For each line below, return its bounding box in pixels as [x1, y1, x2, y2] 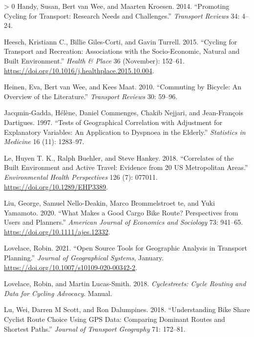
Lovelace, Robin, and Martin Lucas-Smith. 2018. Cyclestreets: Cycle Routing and [4, 278, 246, 289]
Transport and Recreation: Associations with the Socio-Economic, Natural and [4, 46, 240, 56]
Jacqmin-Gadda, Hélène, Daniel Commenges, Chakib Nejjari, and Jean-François [4, 107, 243, 118]
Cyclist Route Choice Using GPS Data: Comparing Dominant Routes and [4, 314, 225, 324]
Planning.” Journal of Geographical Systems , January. [4, 253, 164, 263]
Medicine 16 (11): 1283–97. [4, 136, 85, 147]
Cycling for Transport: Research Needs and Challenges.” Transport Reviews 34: [4, 10, 240, 21]
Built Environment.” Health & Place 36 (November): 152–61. [4, 55, 185, 65]
